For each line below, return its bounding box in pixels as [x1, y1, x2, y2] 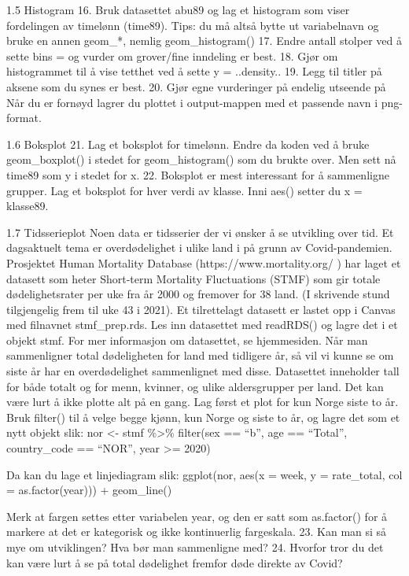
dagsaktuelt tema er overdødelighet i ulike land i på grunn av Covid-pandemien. [6, 239, 392, 256]
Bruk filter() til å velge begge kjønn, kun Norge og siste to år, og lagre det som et [6, 408, 400, 425]
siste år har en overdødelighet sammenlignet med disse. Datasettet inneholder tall [6, 363, 400, 379]
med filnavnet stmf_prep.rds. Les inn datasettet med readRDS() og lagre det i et [6, 316, 398, 333]
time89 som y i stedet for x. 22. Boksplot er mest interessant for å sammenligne [6, 166, 389, 183]
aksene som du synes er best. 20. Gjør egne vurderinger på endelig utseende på [6, 78, 386, 94]
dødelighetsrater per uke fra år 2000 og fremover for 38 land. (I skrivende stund [6, 286, 390, 302]
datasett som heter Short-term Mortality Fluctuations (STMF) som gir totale [6, 270, 381, 286]
